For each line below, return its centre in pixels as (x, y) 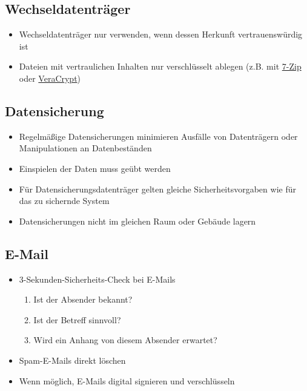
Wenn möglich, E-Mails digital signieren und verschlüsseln (127, 380)
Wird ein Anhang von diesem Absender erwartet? (125, 340)
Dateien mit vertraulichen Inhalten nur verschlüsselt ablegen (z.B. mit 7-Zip (160, 66)
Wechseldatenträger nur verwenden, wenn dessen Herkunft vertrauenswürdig (161, 34)
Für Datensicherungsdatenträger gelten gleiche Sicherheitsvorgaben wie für (157, 189)
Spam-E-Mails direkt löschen (72, 360)
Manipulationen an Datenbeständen (85, 148)
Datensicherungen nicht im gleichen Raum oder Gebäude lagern (137, 221)
